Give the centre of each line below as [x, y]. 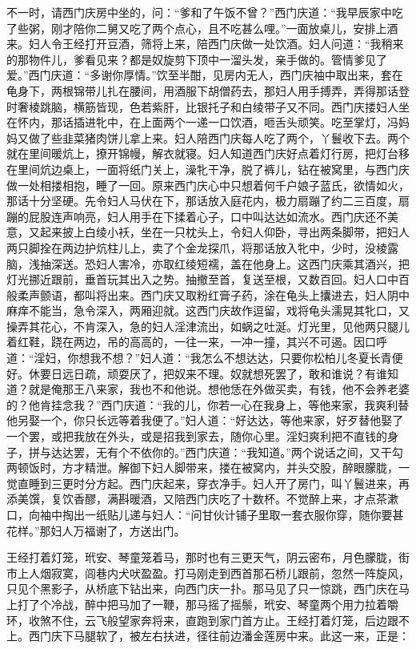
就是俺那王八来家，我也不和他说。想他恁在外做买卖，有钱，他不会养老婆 [219, 389]
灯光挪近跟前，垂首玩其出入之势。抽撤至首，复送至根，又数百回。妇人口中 [202, 279]
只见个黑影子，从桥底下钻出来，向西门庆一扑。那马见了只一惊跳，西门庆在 [202, 589]
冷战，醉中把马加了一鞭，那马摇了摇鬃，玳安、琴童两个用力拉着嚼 [224, 604]
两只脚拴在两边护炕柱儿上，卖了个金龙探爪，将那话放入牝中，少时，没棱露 [202, 247]
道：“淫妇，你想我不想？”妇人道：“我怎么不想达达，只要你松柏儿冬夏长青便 [205, 358]
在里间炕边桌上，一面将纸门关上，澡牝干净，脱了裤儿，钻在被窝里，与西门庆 [208, 169]
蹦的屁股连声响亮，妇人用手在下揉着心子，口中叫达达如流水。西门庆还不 [197, 216]
